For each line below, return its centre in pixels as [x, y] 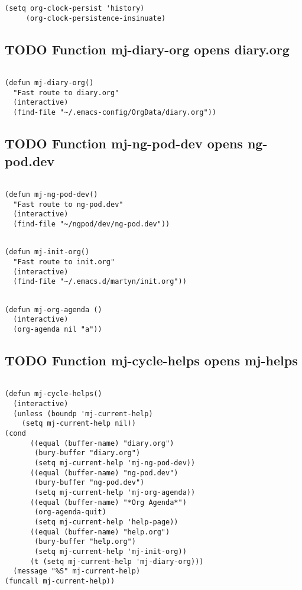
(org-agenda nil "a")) [58, 329]
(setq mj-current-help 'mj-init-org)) [111, 551]
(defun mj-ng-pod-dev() [51, 195]
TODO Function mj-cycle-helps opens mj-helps [151, 360]
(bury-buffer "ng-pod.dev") [90, 483]
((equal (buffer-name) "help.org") [100, 532]
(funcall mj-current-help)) [60, 581]
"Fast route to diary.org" [66, 93]
